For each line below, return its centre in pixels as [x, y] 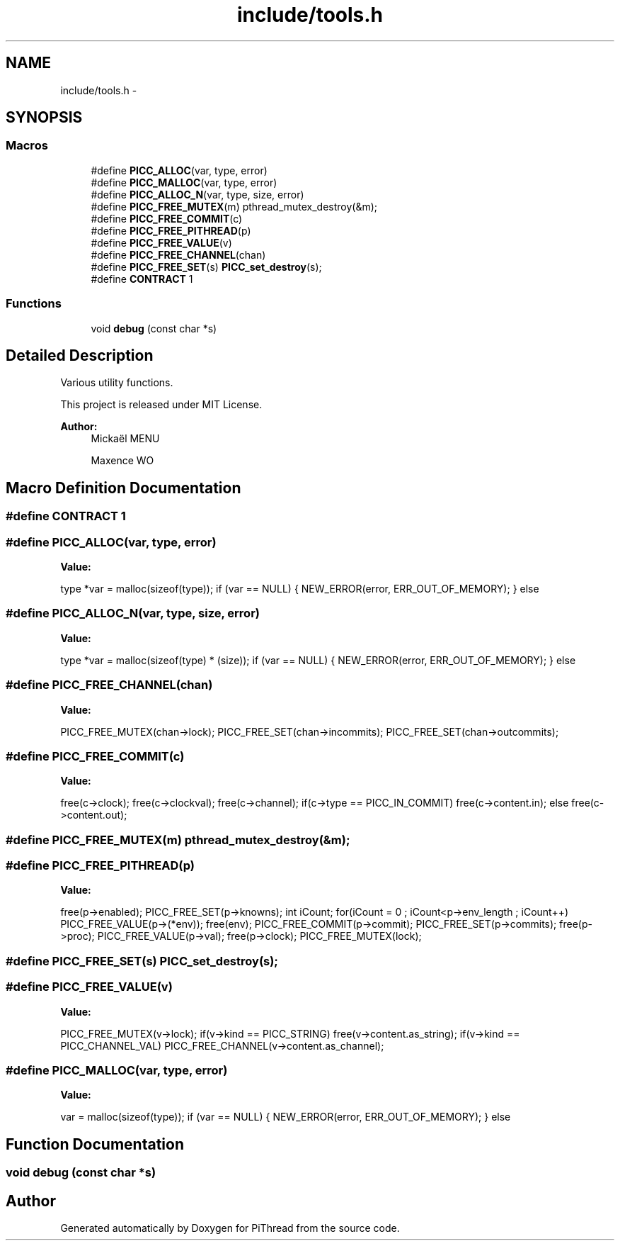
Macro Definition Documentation [124, 488]
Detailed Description [80, 355]
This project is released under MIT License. [161, 405]
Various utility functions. [117, 383]
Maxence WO [122, 461]
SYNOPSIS [44, 118]
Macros [27, 146]
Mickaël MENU [125, 439]
